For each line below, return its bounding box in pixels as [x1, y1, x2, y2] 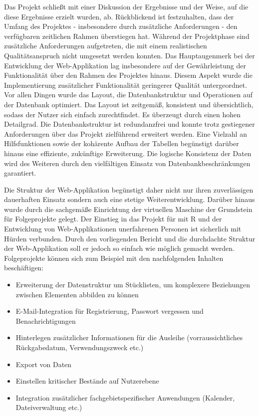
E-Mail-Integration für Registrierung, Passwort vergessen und [15, 306, 204, 316]
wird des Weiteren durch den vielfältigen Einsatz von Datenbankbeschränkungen [4, 158, 251, 168]
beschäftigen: [4, 262, 44, 273]
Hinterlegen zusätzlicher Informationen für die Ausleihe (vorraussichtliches [15, 332, 243, 343]
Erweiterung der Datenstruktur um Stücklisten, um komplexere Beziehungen [15, 279, 251, 290]
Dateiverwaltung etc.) [15, 402, 82, 413]
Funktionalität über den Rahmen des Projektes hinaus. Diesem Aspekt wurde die [4, 70, 253, 80]
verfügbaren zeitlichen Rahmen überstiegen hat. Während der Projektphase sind [4, 30, 250, 41]
